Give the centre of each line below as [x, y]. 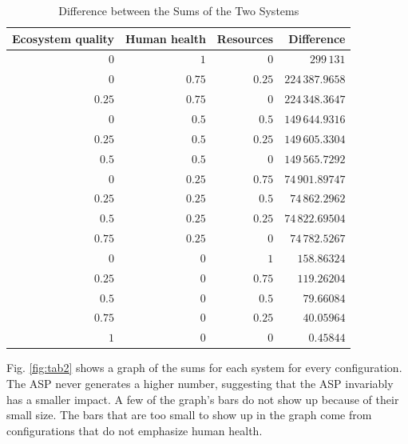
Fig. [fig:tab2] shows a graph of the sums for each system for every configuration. [204, 368]
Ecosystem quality [63, 38]
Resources [245, 38]
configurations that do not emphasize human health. [135, 430]
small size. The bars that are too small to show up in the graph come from [189, 415]
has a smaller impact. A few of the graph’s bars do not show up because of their [203, 399]
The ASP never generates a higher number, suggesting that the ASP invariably [200, 383]
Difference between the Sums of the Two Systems [179, 10]
